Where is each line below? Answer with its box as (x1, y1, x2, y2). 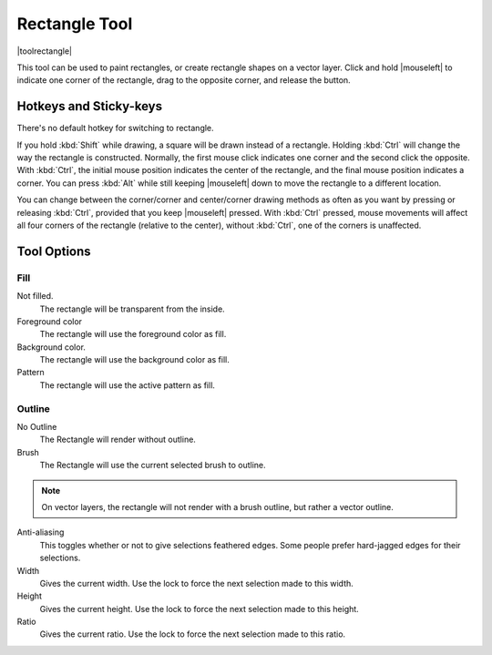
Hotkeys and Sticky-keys (16, 98, 163, 114)
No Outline (16, 422, 57, 432)
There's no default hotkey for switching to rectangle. (16, 123, 214, 134)
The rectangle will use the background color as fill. (39, 354, 230, 365)
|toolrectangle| (16, 46, 73, 56)
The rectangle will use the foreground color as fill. (39, 329, 227, 340)
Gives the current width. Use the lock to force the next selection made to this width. (39, 578, 354, 588)
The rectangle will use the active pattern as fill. (39, 379, 216, 391)
